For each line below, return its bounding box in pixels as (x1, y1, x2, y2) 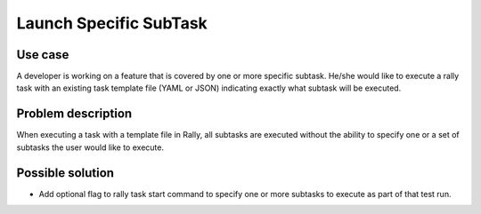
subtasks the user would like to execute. (16, 142, 165, 153)
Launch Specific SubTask (16, 13, 208, 33)
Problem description (16, 107, 133, 122)
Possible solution (16, 165, 115, 180)
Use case (16, 47, 69, 62)
